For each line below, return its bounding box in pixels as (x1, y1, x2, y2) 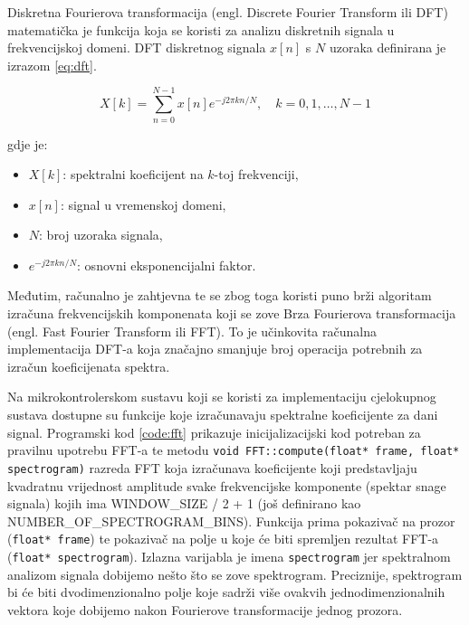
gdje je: (7, 134, 48, 153)
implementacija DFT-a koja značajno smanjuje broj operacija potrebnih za (7, 339, 423, 358)
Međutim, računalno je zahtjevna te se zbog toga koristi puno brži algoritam (7, 286, 432, 305)
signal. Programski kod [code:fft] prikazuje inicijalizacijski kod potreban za (7, 422, 421, 441)
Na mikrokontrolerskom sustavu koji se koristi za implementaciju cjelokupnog (7, 387, 436, 406)
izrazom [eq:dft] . (7, 55, 97, 74)
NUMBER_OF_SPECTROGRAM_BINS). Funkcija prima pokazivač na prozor (7, 511, 455, 530)
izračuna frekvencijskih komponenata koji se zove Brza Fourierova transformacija (7, 304, 456, 323)
